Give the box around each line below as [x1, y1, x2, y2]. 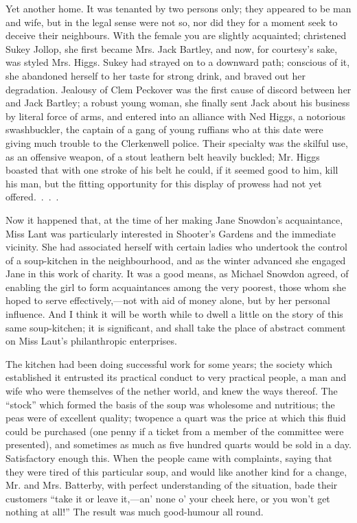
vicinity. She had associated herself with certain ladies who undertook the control [5, 240, 347, 254]
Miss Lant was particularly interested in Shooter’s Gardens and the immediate [5, 226, 336, 240]
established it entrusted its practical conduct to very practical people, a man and [5, 370, 347, 384]
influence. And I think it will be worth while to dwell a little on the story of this [5, 307, 343, 321]
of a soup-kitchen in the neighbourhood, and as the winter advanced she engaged [5, 253, 346, 267]
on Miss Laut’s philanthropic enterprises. [5, 334, 177, 348]
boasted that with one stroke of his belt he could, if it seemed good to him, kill [5, 163, 338, 177]
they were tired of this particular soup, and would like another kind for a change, [5, 464, 347, 478]
